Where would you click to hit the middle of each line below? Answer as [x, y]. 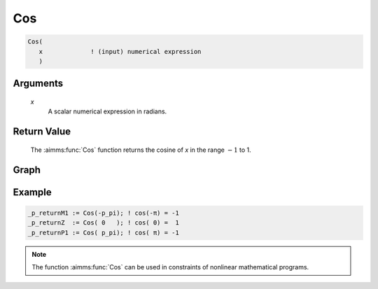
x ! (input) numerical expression [120, 51]
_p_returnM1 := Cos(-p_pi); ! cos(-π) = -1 [104, 213]
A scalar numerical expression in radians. [107, 111]
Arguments [38, 84]
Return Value [42, 132]
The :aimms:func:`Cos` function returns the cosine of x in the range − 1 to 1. [141, 150]
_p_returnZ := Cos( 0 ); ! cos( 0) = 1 [104, 223]
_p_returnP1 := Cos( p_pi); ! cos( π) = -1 [104, 232]
